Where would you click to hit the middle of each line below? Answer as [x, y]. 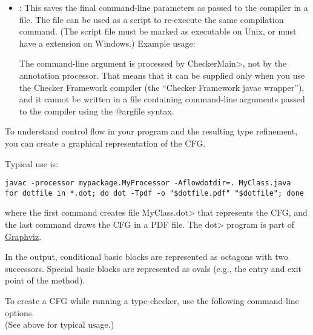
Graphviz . [23, 236]
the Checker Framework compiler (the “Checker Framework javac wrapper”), [162, 87]
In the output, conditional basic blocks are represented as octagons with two [147, 257]
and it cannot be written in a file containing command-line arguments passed [162, 99]
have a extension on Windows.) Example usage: [107, 43]
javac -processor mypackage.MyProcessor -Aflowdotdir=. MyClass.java [148, 183]
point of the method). [45, 280]
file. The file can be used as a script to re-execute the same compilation [151, 19]
